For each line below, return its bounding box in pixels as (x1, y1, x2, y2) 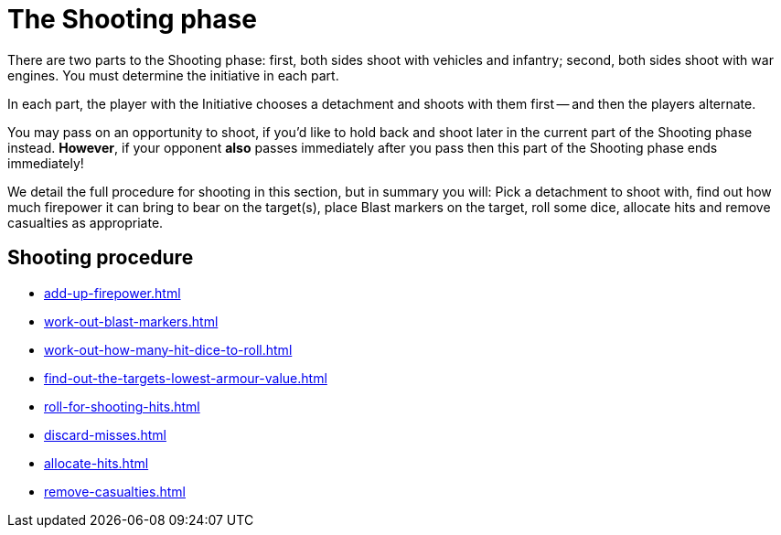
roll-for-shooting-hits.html (44, 398, 200, 414)
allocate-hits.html (44, 455, 149, 471)
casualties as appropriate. (7, 214, 164, 230)
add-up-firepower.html (44, 284, 181, 301)
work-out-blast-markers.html (44, 313, 219, 329)
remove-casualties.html (44, 483, 186, 499)
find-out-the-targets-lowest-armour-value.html (44, 369, 327, 386)
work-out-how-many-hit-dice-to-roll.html (44, 341, 293, 358)
